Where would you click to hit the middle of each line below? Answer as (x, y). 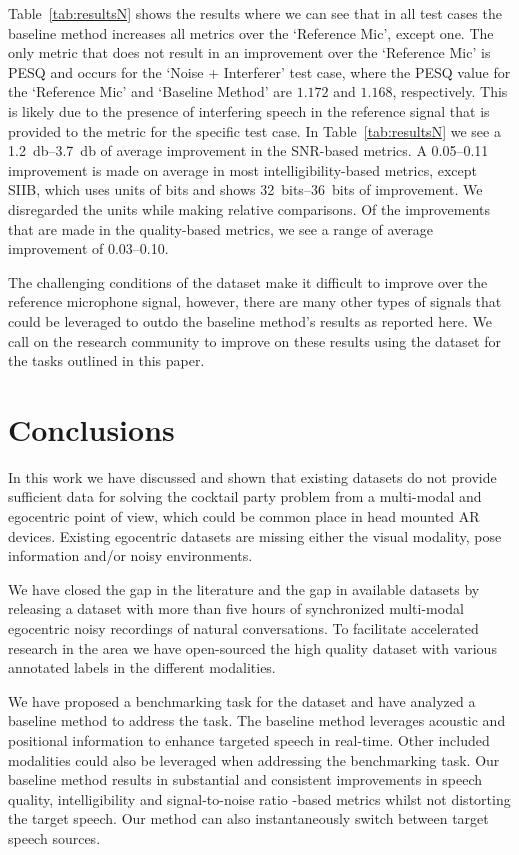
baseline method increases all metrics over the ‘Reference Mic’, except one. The (251, 32)
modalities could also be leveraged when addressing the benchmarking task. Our (254, 759)
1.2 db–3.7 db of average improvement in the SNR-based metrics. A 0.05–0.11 (248, 150)
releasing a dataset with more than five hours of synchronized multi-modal (236, 608)
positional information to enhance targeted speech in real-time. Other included (249, 739)
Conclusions (91, 428)
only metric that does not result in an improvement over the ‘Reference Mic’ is (249, 52)
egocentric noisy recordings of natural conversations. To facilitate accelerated (243, 627)
